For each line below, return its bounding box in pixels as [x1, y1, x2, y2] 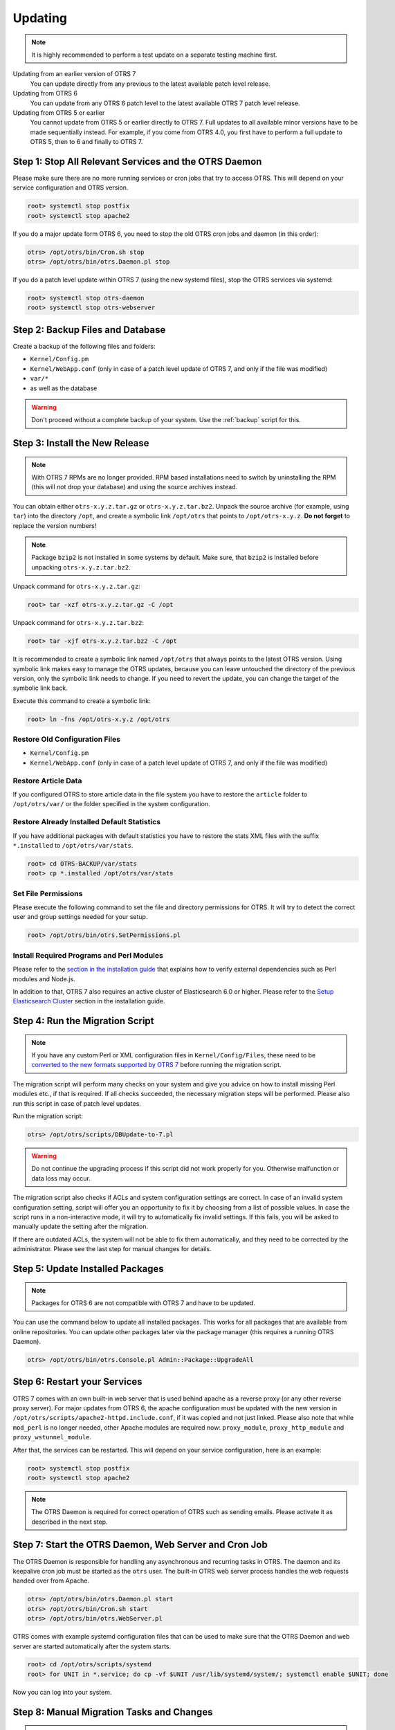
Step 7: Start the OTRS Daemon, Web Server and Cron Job [12, 1539, 268, 1551]
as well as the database [30, 384, 98, 392]
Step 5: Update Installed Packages [12, 1263, 164, 1275]
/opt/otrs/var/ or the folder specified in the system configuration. [12, 800, 210, 808]
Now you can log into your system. [12, 1688, 112, 1696]
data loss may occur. [31, 1174, 91, 1183]
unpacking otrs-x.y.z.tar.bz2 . [31, 563, 131, 571]
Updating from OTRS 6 [12, 89, 77, 98]
